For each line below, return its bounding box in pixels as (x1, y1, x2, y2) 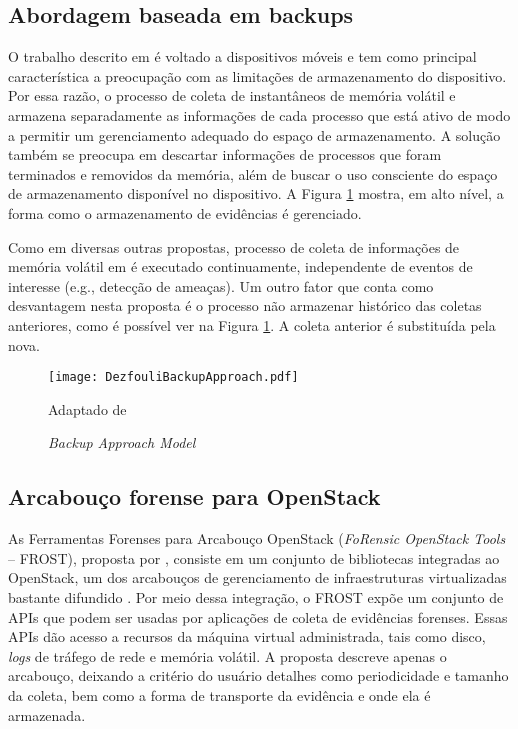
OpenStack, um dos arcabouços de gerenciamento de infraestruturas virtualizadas (8, 567, 507, 588)
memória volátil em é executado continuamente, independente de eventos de (8, 256, 473, 277)
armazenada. (8, 704, 86, 725)
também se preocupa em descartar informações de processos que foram (8, 144, 442, 165)
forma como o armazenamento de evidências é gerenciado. (8, 202, 362, 223)
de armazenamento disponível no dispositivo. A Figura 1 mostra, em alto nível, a (8, 183, 504, 204)
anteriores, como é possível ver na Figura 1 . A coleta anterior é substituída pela (8, 314, 496, 335)
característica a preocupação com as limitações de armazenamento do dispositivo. (8, 65, 507, 86)
